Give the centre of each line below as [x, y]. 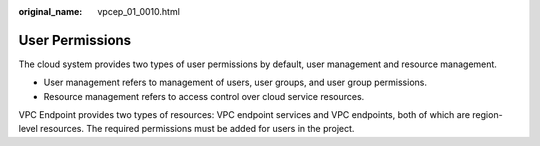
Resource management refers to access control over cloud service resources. [204, 96]
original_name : [50, 11]
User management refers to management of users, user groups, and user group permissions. [235, 82]
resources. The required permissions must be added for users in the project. [197, 129]
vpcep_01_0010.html [138, 11]
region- [487, 115]
